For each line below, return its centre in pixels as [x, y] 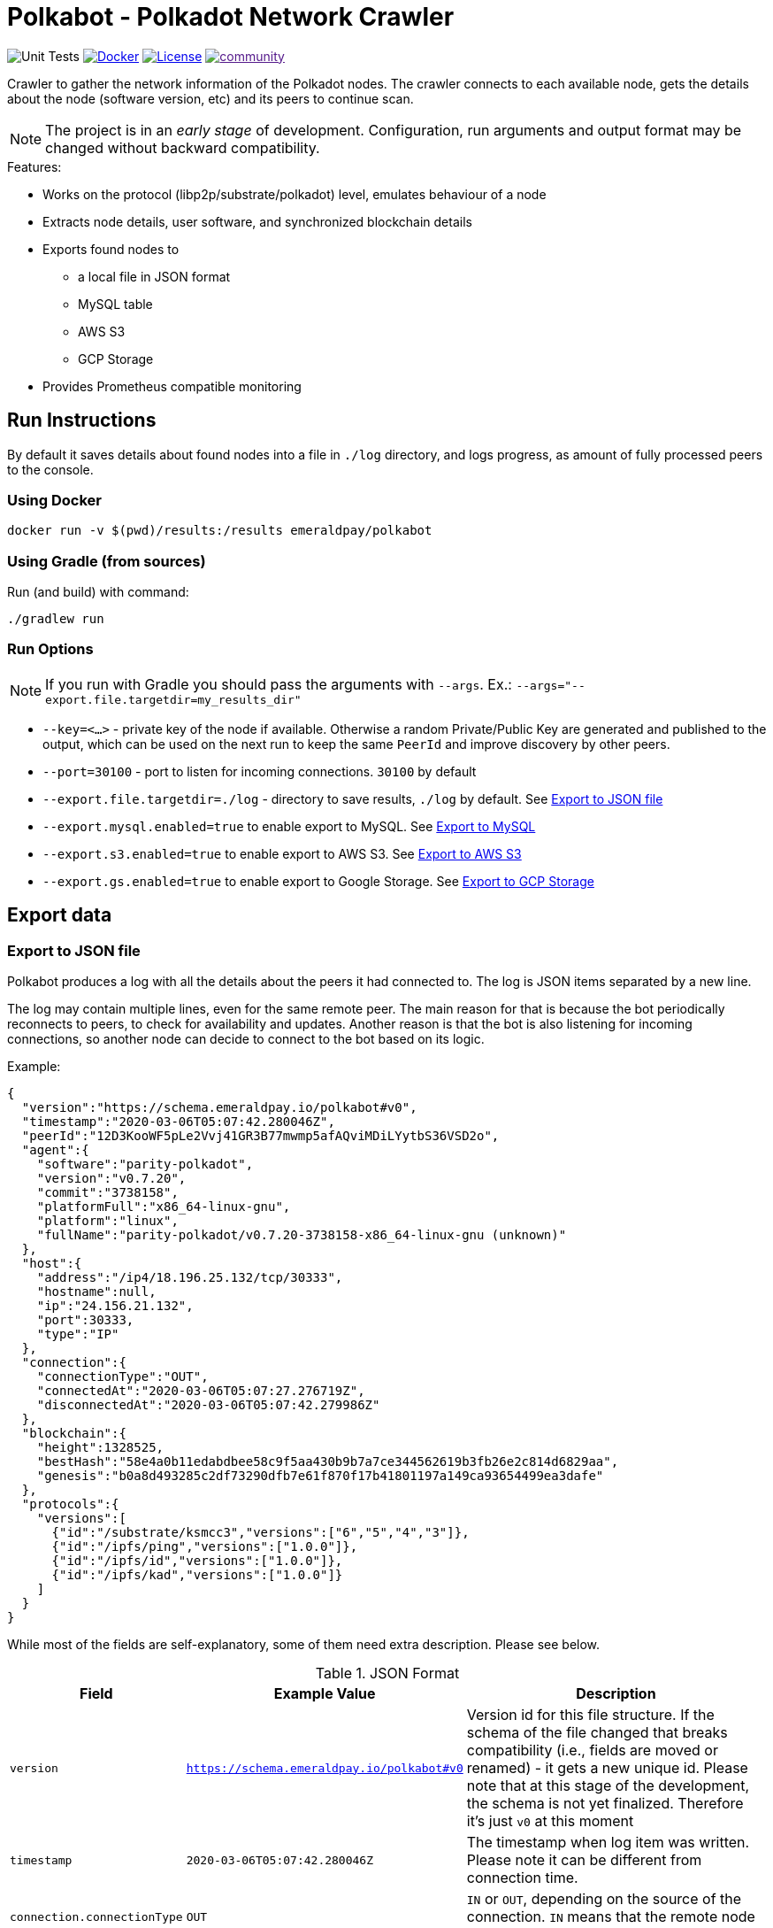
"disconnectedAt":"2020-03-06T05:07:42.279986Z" [208, 1405]
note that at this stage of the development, [608, 1786]
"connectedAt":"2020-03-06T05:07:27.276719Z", [201, 1391]
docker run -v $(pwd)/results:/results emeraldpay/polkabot [220, 531]
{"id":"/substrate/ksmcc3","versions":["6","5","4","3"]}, [260, 1533]
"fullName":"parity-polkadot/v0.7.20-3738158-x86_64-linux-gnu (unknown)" [302, 1235]
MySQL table [115, 304]
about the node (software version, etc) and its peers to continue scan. [210, 98]
